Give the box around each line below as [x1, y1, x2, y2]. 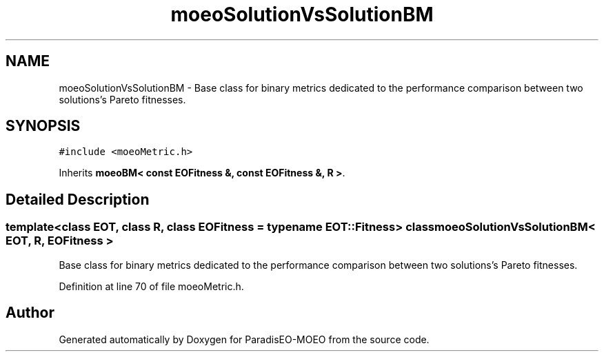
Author [6, 304, 54, 322]
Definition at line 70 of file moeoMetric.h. [59, 280, 244, 292]
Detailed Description [6, 190, 150, 208]
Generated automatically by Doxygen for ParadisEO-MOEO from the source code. [59, 333, 430, 345]
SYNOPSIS [6, 117, 81, 135]
